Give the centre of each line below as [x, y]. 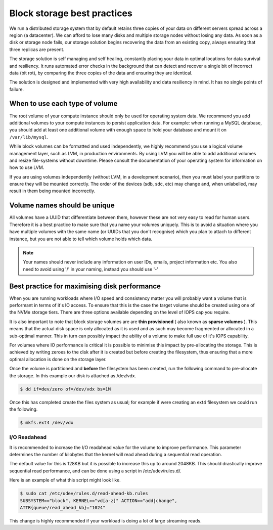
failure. [17, 89]
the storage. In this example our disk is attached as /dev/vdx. [73, 376]
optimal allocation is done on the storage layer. [58, 359]
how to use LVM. [27, 167]
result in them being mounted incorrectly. [52, 191]
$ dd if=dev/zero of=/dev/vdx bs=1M [65, 389]
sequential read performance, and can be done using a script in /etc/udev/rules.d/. [95, 471]
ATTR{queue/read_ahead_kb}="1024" [63, 507]
